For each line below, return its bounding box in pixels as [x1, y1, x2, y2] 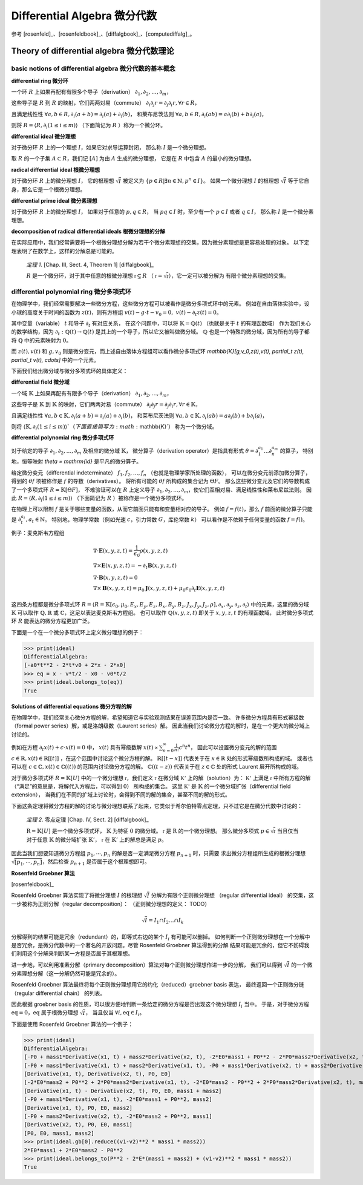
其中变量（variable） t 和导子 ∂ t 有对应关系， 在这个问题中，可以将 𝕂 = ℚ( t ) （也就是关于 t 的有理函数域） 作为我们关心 [11, 320, 312, 328]
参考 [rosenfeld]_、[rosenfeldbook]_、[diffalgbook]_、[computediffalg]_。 [11, 30, 195, 38]
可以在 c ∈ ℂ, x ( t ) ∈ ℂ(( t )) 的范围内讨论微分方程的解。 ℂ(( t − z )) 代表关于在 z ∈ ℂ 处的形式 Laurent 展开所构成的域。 [11, 763, 302, 770]
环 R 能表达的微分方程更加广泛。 [11, 617, 93, 625]
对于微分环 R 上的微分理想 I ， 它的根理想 [11, 177, 114, 185]
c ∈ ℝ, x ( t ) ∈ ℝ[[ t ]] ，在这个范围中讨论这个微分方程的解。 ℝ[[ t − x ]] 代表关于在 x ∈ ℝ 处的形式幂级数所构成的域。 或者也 [11, 754, 313, 762]
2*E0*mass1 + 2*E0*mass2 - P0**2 [24, 1147, 123, 1154]
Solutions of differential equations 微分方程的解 [11, 703, 132, 710]
